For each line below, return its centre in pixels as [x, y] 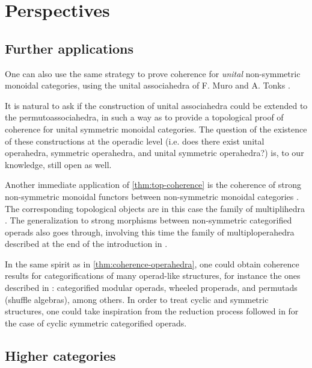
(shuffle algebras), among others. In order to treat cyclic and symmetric [137, 299]
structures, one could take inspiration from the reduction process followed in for [152, 311]
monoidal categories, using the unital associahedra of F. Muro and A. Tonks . [148, 85]
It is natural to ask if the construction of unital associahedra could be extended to [156, 105]
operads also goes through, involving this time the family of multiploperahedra [150, 232]
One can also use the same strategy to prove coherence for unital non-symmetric [153, 73]
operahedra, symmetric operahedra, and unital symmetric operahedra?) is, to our [154, 153]
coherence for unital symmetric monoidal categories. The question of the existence [156, 129]
